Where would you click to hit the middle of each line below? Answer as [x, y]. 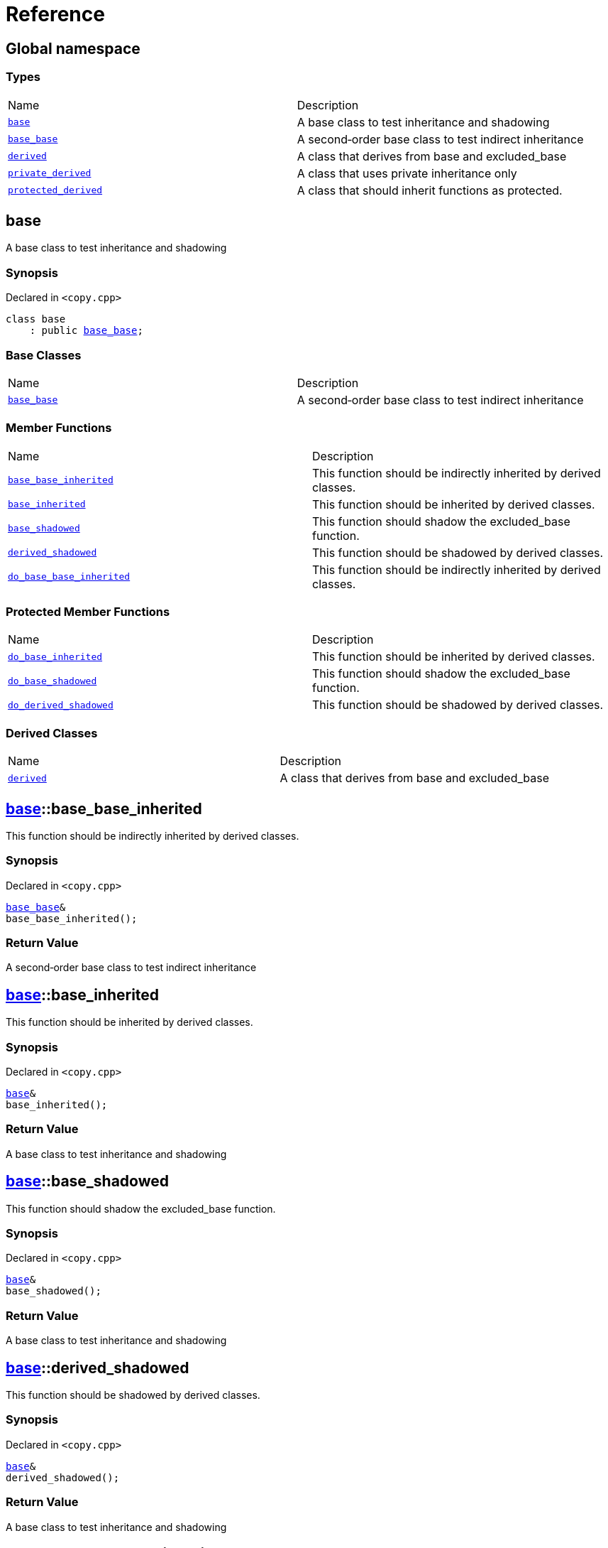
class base [36, 319]
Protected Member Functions [88, 612]
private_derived [50, 173]
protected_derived [55, 190]
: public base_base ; [86, 331]
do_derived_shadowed [61, 705]
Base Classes [44, 355]
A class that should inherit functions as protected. [430, 190]
